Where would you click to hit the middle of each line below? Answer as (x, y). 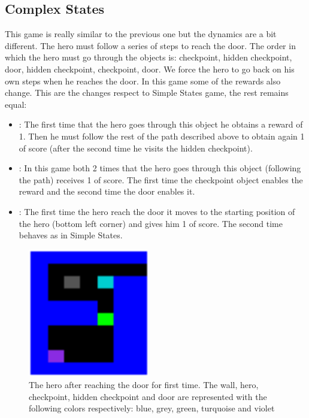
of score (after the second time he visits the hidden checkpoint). (136, 148)
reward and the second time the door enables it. (107, 191)
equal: (16, 104)
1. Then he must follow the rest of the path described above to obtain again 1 (162, 136)
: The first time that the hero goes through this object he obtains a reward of (161, 124)
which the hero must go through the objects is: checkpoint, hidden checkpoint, (149, 57)
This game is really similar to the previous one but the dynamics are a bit (141, 34)
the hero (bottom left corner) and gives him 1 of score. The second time (151, 223)
